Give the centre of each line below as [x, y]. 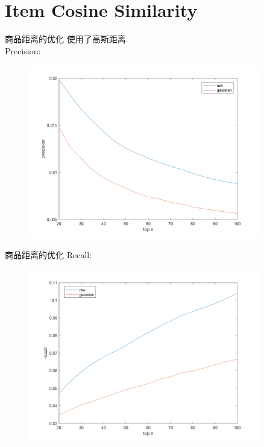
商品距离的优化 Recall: [49, 255]
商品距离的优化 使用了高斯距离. [67, 39]
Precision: [23, 50]
